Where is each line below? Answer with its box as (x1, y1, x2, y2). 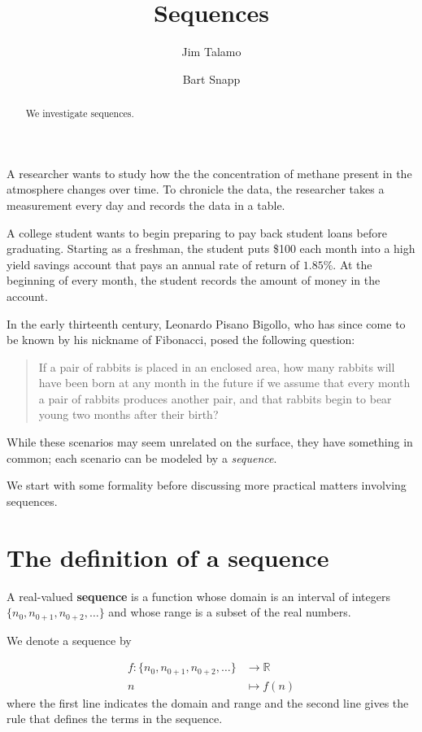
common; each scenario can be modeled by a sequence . (7, 449, 277, 466)
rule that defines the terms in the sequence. (7, 710, 223, 727)
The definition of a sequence (7, 540, 329, 573)
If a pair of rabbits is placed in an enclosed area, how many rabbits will (38, 358, 395, 375)
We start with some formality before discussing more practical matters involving (7, 477, 407, 494)
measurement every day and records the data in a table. (7, 196, 285, 213)
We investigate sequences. (25, 107, 134, 120)
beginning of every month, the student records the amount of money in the (7, 272, 381, 289)
